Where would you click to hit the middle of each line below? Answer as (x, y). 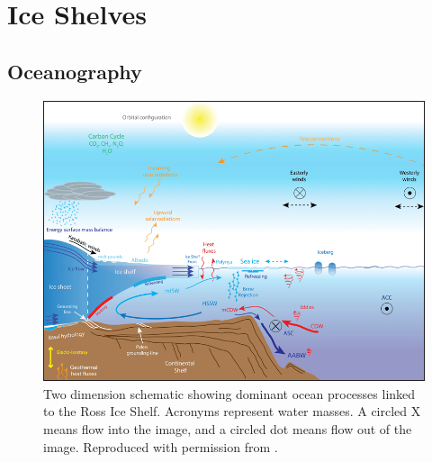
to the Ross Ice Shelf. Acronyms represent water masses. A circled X (232, 411)
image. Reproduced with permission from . (161, 446)
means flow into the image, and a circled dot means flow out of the (228, 428)
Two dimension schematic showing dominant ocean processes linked (229, 393)
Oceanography (75, 71)
